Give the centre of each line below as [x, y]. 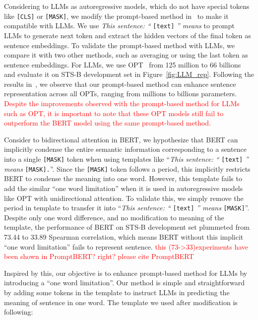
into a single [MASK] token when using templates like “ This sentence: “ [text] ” [126, 159]
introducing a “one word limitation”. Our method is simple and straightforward [125, 283]
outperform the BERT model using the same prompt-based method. [108, 123]
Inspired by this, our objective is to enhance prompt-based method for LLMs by [126, 273]
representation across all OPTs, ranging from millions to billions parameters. [120, 94]
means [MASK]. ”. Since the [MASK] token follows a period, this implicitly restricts [127, 168]
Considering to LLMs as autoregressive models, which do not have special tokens [127, 6]
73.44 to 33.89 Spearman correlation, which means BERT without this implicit [124, 236]
